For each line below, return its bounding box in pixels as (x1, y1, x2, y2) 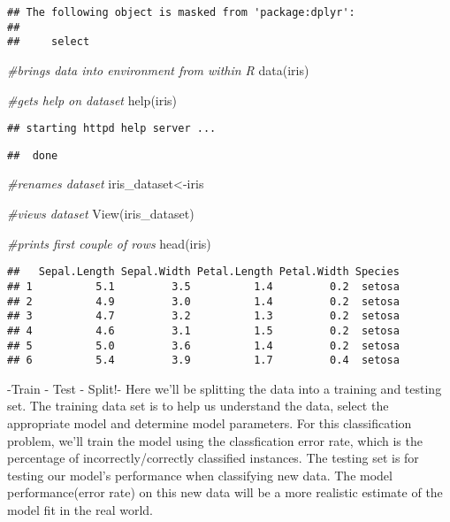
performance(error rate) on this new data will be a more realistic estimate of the (7, 483, 443, 502)
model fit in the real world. (7, 501, 153, 518)
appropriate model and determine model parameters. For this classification (7, 414, 412, 433)
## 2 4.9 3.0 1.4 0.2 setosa (7, 295, 400, 308)
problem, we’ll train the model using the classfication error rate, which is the (7, 431, 423, 449)
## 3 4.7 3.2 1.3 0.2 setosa (7, 310, 400, 323)
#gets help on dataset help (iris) (7, 90, 178, 109)
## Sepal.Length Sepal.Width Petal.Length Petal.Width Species (7, 265, 400, 279)
